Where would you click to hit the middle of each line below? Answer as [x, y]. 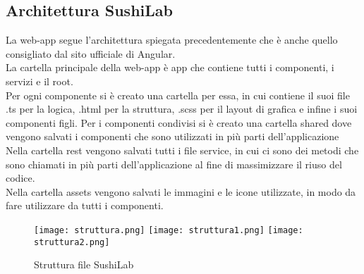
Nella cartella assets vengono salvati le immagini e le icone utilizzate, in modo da [181, 191]
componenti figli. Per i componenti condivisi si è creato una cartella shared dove [179, 122]
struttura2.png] [72, 242]
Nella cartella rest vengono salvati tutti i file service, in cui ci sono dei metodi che [182, 150]
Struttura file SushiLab [84, 264]
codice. [20, 178]
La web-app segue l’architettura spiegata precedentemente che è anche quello [172, 40]
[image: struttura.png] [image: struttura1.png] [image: [169, 230]
